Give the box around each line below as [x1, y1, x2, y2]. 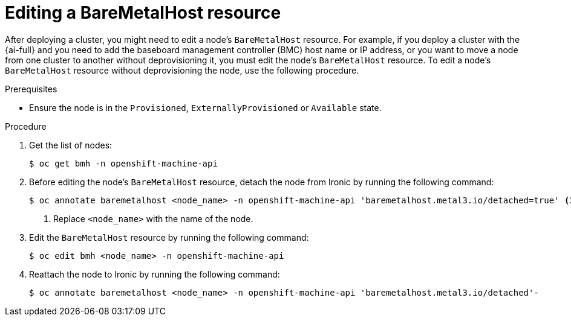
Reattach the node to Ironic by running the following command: [29, 269, 280, 279]
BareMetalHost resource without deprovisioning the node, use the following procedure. [5, 65, 359, 75]
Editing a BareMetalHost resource [5, 2, 281, 23]
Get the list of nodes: [29, 139, 113, 150]
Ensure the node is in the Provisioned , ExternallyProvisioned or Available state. [29, 102, 382, 113]
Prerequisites [5, 83, 57, 94]
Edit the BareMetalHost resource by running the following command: [29, 232, 309, 243]
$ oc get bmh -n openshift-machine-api [29, 158, 218, 168]
